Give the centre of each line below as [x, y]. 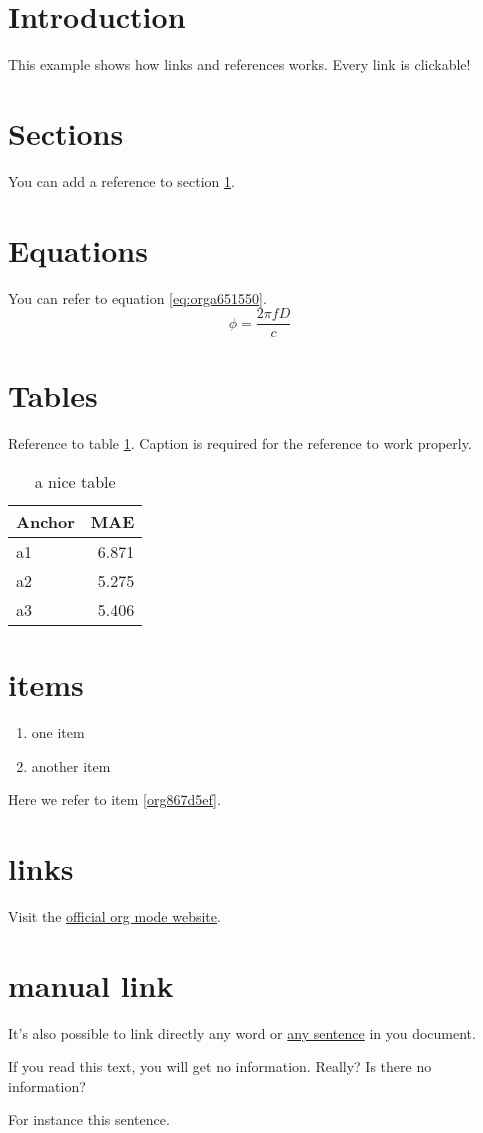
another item [71, 765]
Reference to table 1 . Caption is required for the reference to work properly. [240, 443]
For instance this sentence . [89, 1119]
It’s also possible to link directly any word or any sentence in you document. [242, 1032]
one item [58, 732]
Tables [53, 395]
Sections [66, 132]
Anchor [45, 521]
